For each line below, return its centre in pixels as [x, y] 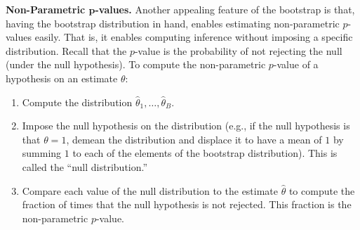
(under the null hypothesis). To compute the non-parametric [136, 64]
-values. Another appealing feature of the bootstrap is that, [225, 9]
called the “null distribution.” [85, 166]
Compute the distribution [77, 102]
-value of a [296, 64]
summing [42, 153]
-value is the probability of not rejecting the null [238, 50]
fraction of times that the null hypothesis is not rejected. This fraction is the [187, 204]
